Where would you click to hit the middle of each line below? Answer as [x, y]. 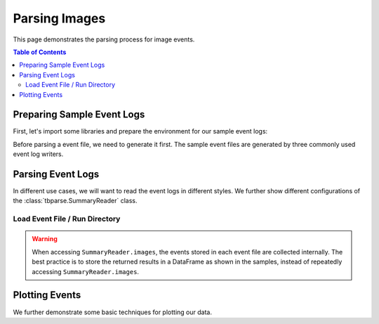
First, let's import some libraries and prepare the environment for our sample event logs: [140, 131]
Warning [45, 239]
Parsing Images [59, 18]
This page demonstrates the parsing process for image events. [104, 39]
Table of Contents [40, 52]
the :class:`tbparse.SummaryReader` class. [75, 201]
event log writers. [38, 154]
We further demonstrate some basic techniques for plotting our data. [112, 312]
